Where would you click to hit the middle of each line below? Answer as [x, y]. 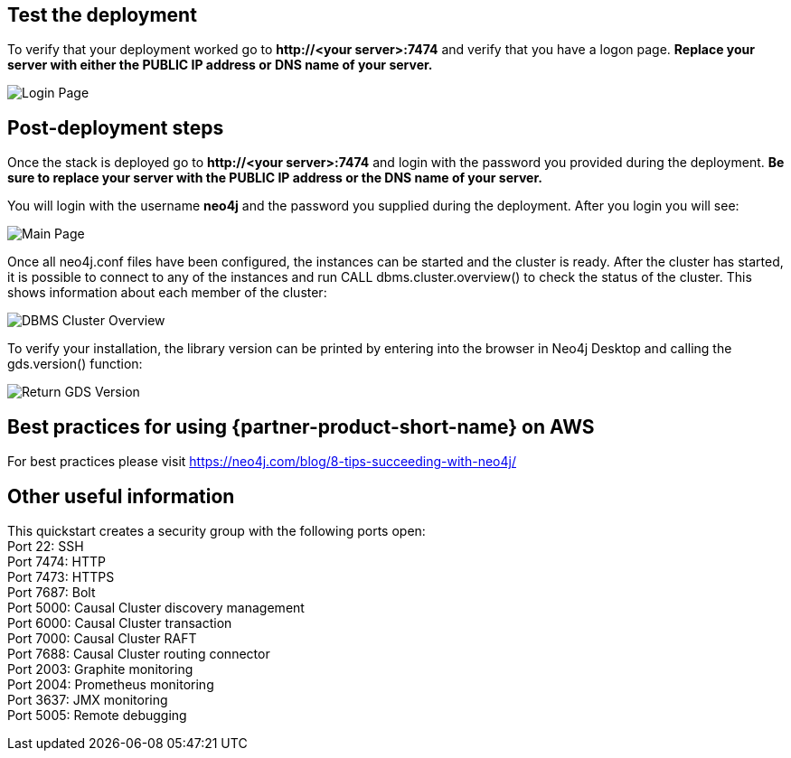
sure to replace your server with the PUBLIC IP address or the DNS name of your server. [275, 178]
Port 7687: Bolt [52, 592]
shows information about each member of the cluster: [167, 293]
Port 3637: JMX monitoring [88, 699]
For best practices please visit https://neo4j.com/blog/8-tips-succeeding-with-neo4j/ [262, 462]
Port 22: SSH [46, 546]
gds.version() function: [75, 364]
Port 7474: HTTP [56, 561]
